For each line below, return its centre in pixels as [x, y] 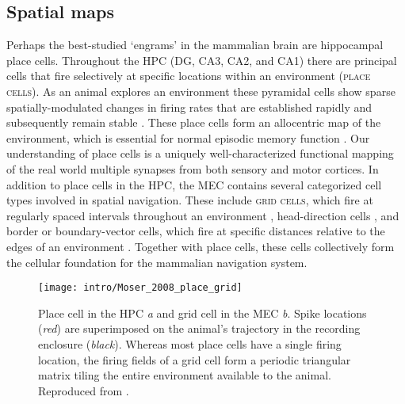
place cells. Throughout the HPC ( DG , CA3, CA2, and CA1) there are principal [202, 60]
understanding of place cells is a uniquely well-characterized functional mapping [200, 153]
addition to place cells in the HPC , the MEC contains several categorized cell [194, 184]
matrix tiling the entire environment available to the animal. [185, 375]
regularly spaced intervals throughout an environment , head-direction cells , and [203, 215]
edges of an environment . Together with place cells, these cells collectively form [201, 246]
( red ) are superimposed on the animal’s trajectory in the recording [199, 328]
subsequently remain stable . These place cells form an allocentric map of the [194, 122]
